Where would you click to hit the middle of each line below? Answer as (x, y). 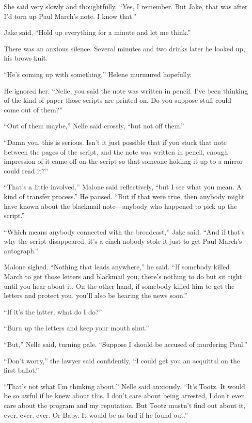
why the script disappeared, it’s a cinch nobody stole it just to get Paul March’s (123, 241)
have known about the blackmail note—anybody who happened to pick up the (120, 206)
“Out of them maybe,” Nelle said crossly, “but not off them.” (94, 126)
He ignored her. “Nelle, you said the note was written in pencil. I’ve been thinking (126, 90)
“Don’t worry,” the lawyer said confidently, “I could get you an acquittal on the (122, 360)
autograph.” (21, 250)
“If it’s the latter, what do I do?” (53, 311)
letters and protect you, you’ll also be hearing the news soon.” (96, 295)
